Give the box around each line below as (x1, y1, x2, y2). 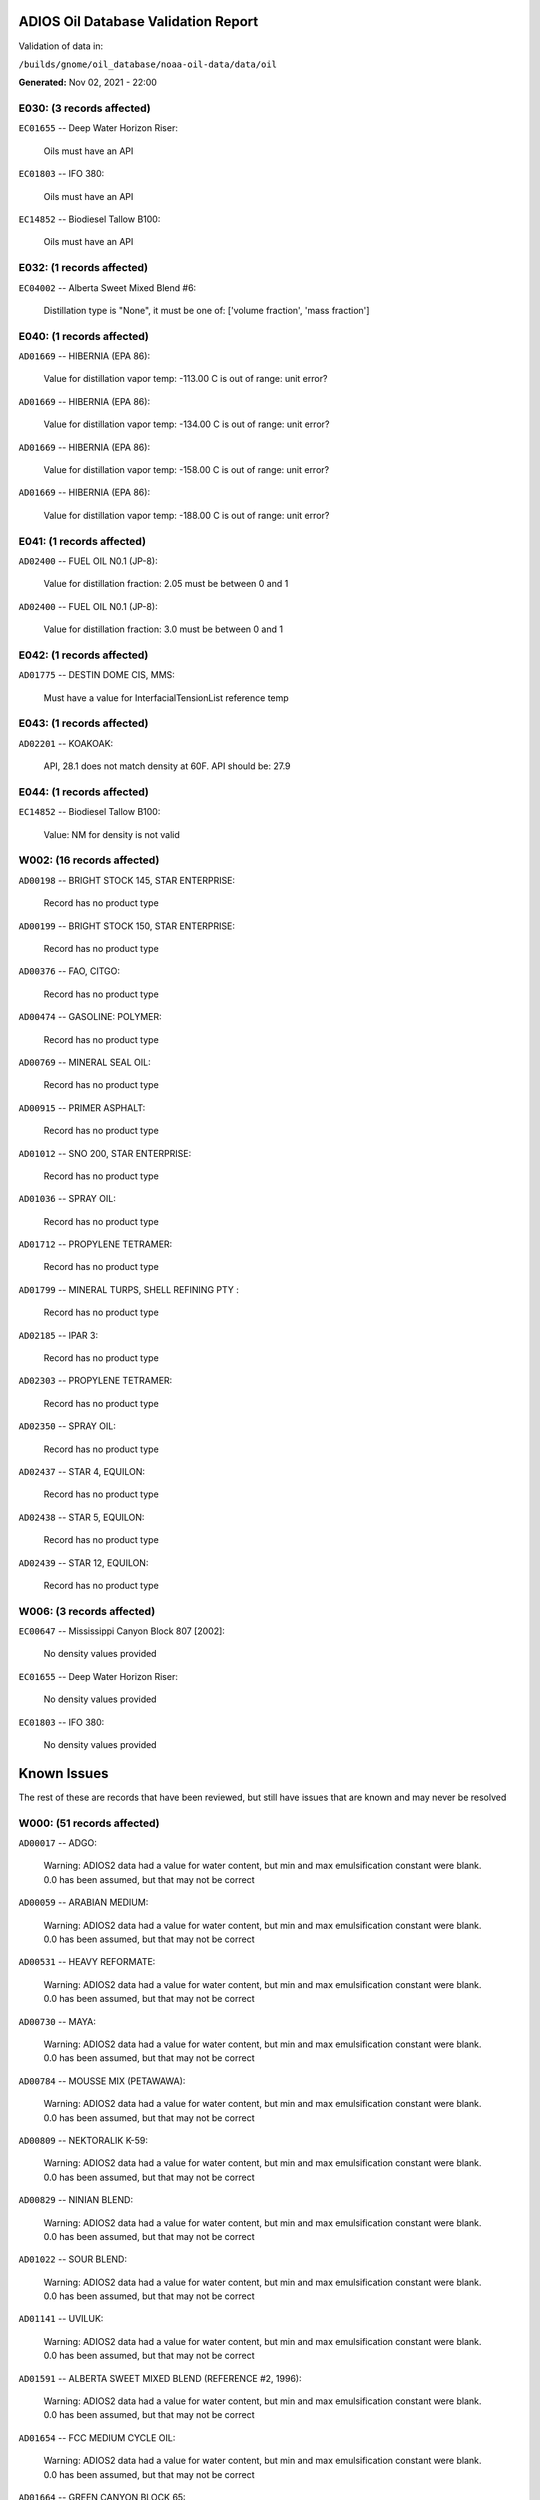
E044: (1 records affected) (18, 785, 150, 799)
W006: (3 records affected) (18, 1604, 156, 1618)
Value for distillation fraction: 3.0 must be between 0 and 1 (43, 623, 284, 635)
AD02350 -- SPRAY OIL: (18, 1420, 117, 1432)
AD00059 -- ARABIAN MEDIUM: (18, 1896, 149, 1909)
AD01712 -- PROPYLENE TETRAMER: (18, 1238, 173, 1250)
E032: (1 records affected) (18, 261, 149, 275)
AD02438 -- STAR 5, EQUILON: (18, 1511, 145, 1523)
